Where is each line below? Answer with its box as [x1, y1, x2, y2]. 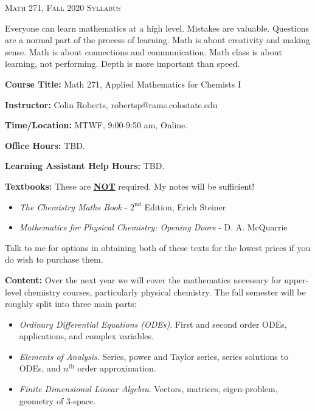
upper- [284, 273, 309, 286]
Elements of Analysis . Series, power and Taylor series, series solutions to [19, 350, 288, 362]
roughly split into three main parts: [5, 297, 137, 310]
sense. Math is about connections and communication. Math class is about [5, 45, 282, 58]
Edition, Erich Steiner [144, 200, 226, 213]
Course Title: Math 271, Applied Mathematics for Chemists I [5, 77, 241, 90]
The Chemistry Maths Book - [19, 200, 128, 213]
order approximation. [77, 362, 156, 375]
